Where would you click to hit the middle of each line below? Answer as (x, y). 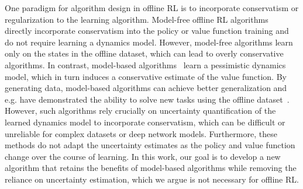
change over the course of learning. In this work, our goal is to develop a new (143, 156)
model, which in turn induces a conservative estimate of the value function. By (146, 76)
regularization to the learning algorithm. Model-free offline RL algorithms (137, 19)
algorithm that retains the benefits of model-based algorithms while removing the (151, 168)
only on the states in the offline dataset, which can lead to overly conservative (144, 53)
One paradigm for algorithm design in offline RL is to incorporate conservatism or (152, 8)
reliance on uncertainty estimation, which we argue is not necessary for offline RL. (152, 179)
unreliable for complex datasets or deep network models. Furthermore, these (141, 133)
